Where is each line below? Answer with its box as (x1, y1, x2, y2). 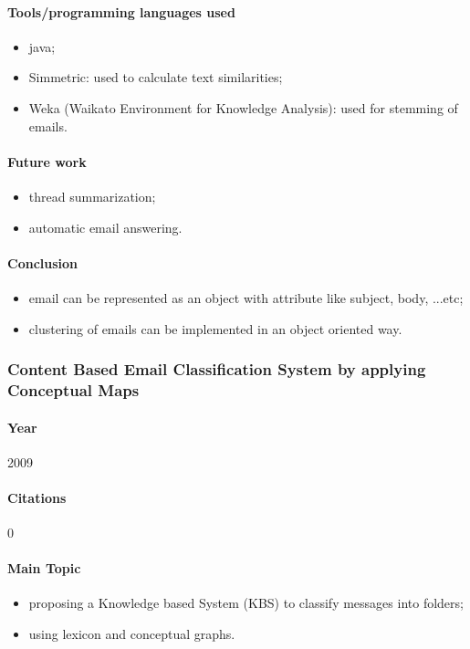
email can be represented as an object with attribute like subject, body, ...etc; (28, 288, 464, 307)
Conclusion (7, 253, 78, 272)
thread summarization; (28, 186, 156, 205)
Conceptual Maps (7, 378, 140, 401)
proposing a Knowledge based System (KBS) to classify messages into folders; (28, 593, 464, 612)
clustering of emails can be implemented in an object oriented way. (28, 319, 402, 338)
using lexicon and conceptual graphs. (28, 624, 235, 644)
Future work (7, 152, 87, 171)
